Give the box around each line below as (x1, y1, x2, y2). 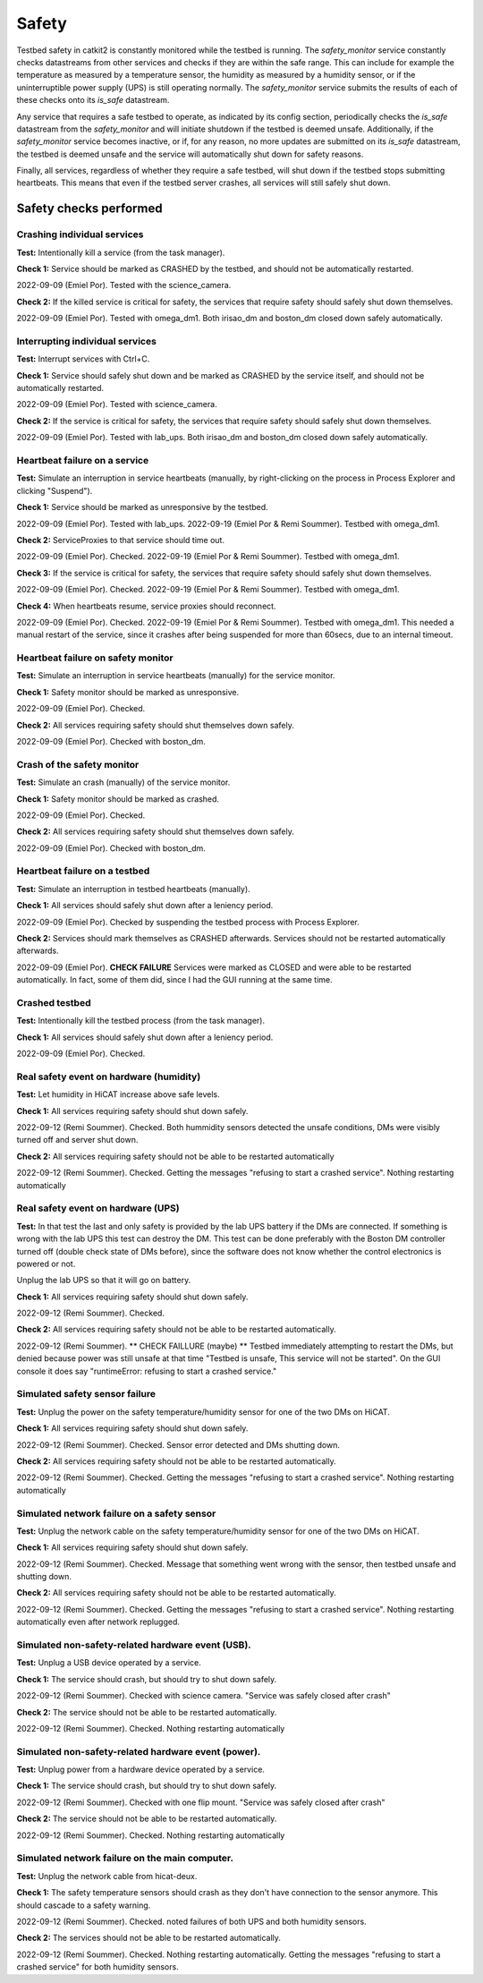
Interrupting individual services (16, 335, 157, 347)
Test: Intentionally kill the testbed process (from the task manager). (16, 1016, 266, 1026)
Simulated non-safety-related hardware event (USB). (16, 1638, 252, 1651)
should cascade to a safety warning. (16, 1900, 151, 1911)
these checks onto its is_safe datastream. (16, 95, 170, 106)
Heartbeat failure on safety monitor (16, 651, 174, 664)
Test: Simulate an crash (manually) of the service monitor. (16, 777, 231, 787)
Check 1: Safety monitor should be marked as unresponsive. (16, 686, 240, 697)
